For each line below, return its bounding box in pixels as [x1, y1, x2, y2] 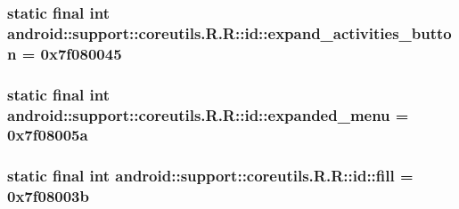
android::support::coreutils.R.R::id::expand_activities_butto [7, 21, 452, 44]
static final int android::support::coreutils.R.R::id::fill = [7, 165, 414, 187]
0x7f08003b [7, 185, 89, 207]
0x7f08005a [7, 124, 88, 146]
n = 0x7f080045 [7, 42, 122, 64]
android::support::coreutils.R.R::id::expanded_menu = [7, 103, 409, 125]
